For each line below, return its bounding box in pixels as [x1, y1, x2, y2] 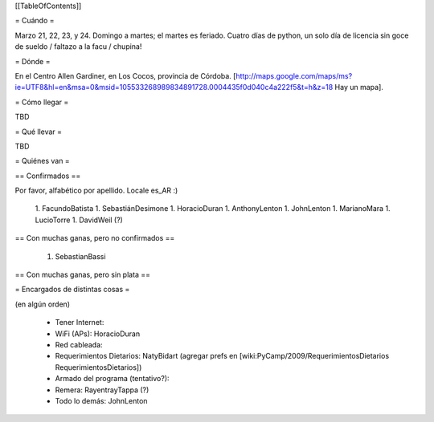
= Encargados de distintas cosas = [14, 285, 130, 294]
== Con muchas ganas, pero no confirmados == [14, 233, 175, 243]
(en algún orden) [14, 299, 71, 309]
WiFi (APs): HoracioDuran [55, 329, 141, 339]
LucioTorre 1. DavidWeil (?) [35, 215, 124, 225]
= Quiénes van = [14, 156, 70, 166]
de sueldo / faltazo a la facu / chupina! [14, 42, 142, 51]
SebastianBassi [55, 251, 106, 261]
